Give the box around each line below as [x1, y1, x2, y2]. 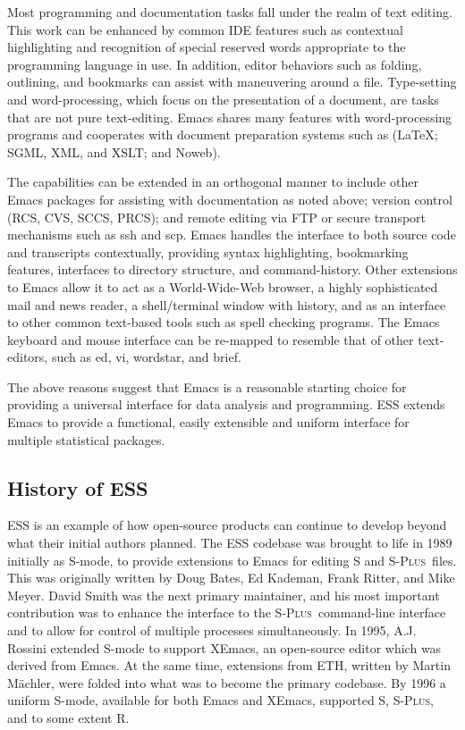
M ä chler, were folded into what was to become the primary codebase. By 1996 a [7, 673, 446, 692]
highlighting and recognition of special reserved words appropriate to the [7, 38, 406, 56]
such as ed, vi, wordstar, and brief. [51, 348, 241, 366]
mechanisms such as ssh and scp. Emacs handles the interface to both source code [7, 225, 456, 244]
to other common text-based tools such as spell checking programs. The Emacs [7, 313, 440, 331]
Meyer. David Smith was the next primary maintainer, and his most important [7, 585, 440, 604]
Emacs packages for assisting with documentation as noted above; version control [7, 189, 452, 208]
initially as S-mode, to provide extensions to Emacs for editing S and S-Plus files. [7, 550, 457, 569]
